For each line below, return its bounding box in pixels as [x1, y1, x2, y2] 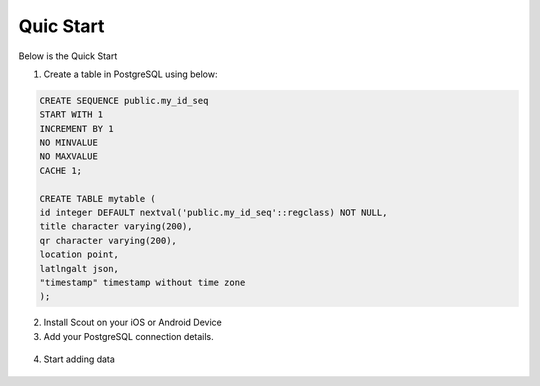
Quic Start [18, 15, 105, 37]
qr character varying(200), [39, 235, 177, 246]
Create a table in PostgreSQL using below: [43, 68, 218, 80]
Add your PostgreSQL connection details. [43, 330, 214, 342]
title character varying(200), [39, 221, 194, 232]
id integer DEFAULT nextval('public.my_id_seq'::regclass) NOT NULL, [39, 207, 388, 219]
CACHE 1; [39, 165, 83, 176]
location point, [39, 249, 120, 260]
